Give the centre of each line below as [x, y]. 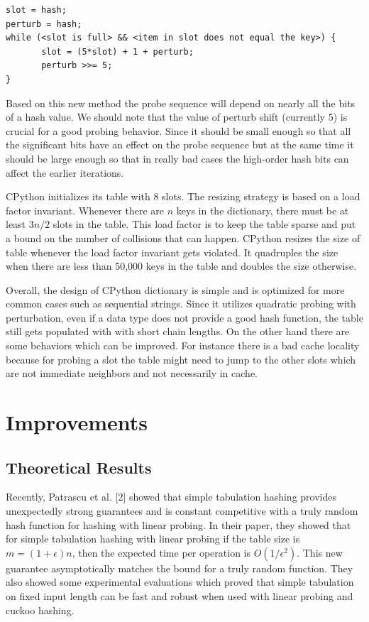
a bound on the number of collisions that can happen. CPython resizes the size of [183, 238]
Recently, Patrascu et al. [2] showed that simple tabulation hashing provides [171, 497]
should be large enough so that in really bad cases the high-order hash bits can [177, 158]
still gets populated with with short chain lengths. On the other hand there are [178, 331]
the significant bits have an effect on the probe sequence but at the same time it [180, 144]
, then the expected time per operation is [161, 552]
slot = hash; [36, 10]
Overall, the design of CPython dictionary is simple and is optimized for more [175, 289]
